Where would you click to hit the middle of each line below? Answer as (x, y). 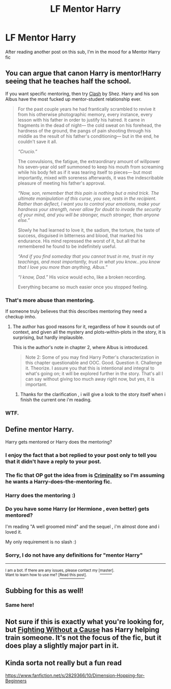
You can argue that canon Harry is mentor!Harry (83, 73)
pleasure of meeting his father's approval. (62, 183)
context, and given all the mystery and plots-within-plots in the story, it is (89, 332)
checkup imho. (21, 317)
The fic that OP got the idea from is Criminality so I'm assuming (85, 475)
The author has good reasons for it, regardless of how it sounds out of (86, 327)
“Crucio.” (27, 151)
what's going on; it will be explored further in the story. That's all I (94, 374)
